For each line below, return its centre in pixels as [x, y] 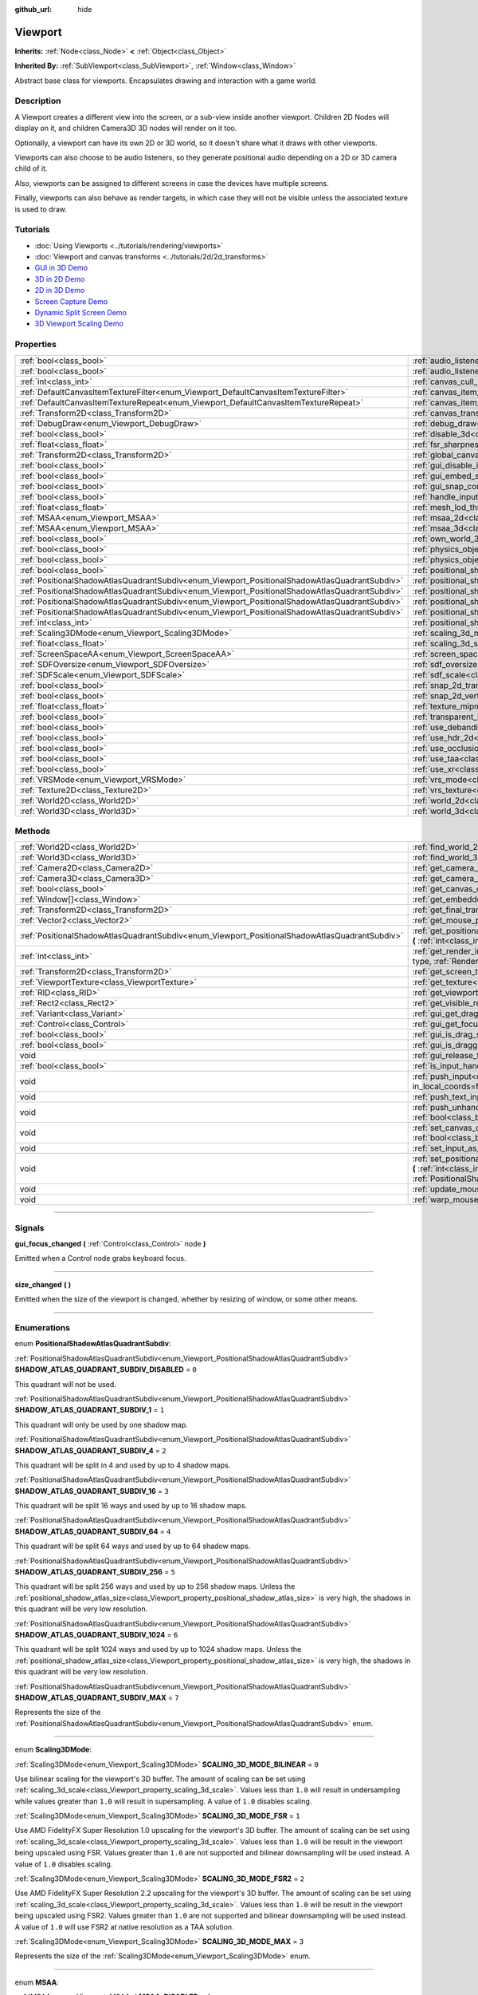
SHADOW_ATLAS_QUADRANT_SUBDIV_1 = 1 [90, 1410]
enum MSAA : [37, 1982]
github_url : [33, 9]
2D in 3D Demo [60, 290]
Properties [36, 345]
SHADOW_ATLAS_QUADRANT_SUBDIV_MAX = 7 [97, 1697]
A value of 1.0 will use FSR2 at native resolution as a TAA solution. [124, 1926]
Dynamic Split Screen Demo [81, 313]
